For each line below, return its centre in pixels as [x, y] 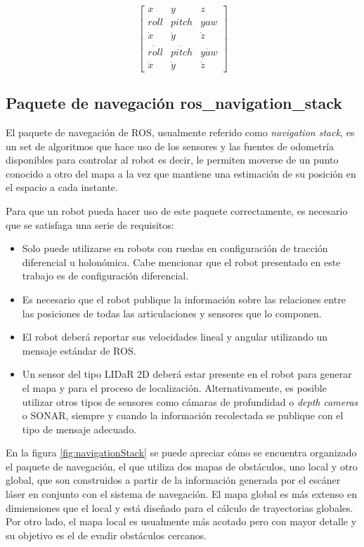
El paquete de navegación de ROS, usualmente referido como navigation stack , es [180, 132]
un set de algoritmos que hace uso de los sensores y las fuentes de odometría [170, 146]
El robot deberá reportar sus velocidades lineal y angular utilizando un [175, 337]
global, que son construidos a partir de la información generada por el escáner [173, 480]
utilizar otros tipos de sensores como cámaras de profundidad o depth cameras [190, 401]
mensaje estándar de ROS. [79, 350]
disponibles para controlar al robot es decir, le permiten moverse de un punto [172, 160]
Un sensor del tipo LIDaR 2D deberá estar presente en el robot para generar [187, 374]
